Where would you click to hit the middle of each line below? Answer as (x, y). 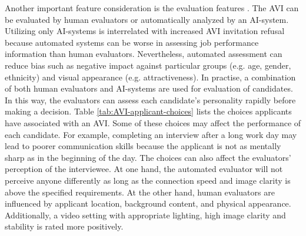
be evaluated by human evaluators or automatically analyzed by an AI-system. (147, 19)
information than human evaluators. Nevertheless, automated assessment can (144, 54)
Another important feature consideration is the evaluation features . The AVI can (152, 8)
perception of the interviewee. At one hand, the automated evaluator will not (144, 169)
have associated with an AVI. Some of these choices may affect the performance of (153, 122)
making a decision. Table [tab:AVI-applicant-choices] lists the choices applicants (148, 111)
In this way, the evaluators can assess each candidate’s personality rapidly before (150, 100)
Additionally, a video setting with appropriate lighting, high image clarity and (145, 215)
